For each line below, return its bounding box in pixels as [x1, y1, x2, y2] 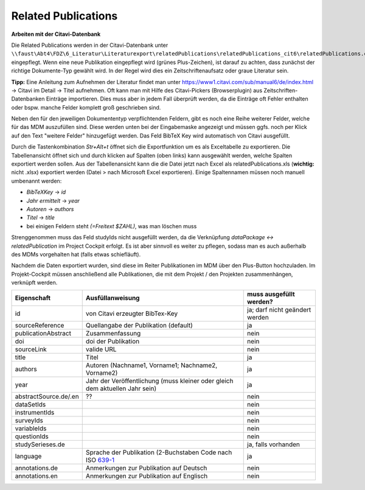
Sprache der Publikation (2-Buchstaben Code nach [85, 448, 232, 457]
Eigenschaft [15, 294, 51, 303]
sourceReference [15, 321, 64, 330]
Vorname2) [85, 369, 118, 377]
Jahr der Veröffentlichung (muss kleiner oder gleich [85, 377, 234, 385]
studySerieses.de [15, 440, 65, 449]
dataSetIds [15, 401, 46, 409]
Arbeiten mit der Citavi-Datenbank [11, 30, 101, 38]
